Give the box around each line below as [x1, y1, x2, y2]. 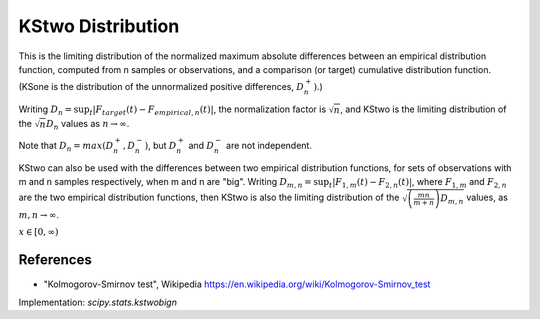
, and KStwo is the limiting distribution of [340, 103, 507, 115]
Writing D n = [18, 103, 73, 117]
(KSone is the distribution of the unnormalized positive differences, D [18, 81, 305, 93]
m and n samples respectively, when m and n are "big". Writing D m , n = [18, 176, 312, 190]
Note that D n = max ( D [18, 139, 114, 154]
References [18, 251, 92, 269]
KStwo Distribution [18, 15, 180, 37]
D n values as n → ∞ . [46, 118, 130, 132]
